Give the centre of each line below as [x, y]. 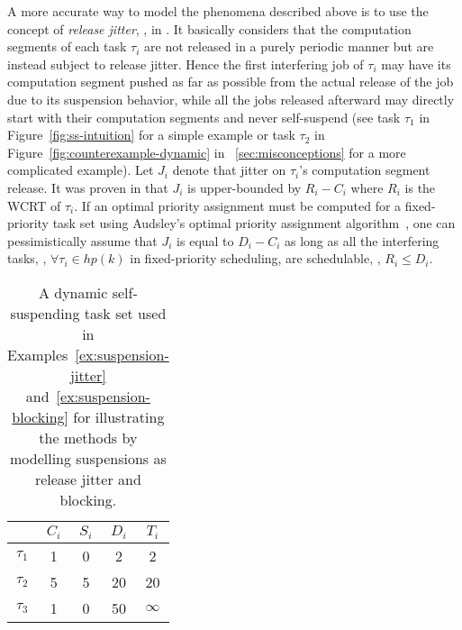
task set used [125, 313]
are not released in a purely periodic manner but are [289, 46]
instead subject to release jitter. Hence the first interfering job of [186, 64]
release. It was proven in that [88, 187]
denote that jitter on [229, 170]
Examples [38, 354]
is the [420, 187]
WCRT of [34, 205]
